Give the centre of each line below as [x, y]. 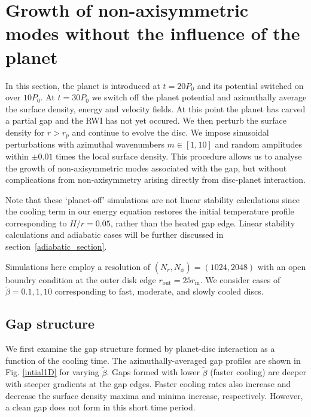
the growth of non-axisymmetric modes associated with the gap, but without [146, 168]
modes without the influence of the [153, 33]
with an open [282, 266]
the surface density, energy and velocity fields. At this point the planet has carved [155, 108]
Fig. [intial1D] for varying [52, 372]
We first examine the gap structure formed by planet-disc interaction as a [140, 349]
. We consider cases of [240, 279]
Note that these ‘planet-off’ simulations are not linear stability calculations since [153, 199]
